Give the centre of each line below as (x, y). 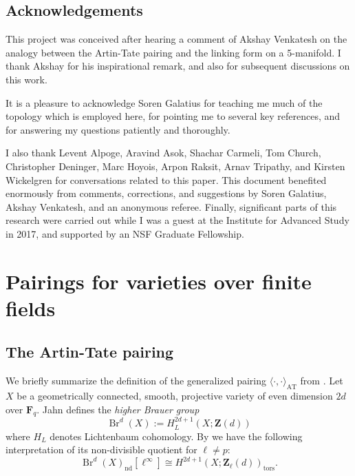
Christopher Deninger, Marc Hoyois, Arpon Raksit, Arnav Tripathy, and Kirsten (175, 166)
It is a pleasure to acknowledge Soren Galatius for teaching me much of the (164, 102)
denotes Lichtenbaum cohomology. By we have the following (176, 436)
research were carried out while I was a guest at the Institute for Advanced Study (177, 220)
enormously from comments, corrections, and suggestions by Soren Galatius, (166, 193)
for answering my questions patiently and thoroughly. (118, 129)
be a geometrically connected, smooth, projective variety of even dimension (175, 396)
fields (31, 308)
